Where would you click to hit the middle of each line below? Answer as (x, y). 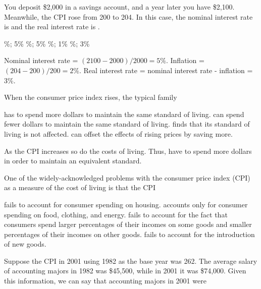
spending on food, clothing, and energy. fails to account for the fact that (116, 214)
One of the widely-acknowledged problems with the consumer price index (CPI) (127, 177)
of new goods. (25, 244)
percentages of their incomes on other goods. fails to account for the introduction (129, 234)
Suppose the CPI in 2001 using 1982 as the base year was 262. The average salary (131, 261)
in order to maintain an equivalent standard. (73, 161)
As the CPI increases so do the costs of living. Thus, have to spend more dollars (128, 151)
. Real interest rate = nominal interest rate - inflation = (166, 70)
